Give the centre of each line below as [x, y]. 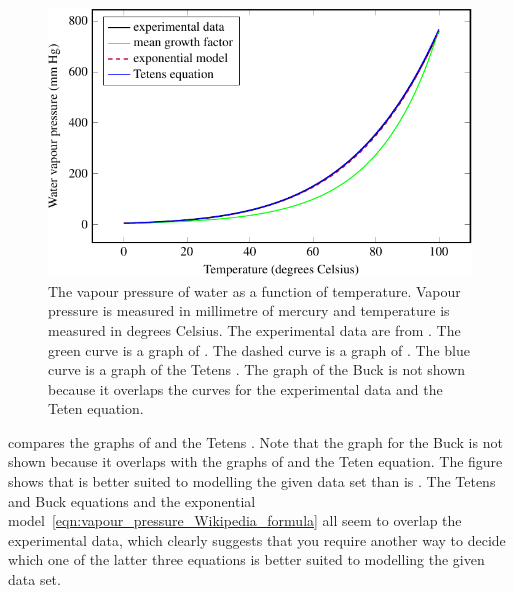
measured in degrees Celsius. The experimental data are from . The [254, 329]
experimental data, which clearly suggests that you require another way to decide [257, 539]
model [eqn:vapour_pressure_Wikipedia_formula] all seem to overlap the [235, 520]
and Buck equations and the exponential [132, 500]
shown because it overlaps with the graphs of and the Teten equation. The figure [255, 461]
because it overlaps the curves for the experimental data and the [245, 388]
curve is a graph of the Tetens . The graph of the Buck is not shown [257, 369]
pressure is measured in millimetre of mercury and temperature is [249, 310]
